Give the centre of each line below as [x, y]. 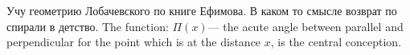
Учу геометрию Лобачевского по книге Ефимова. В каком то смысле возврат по [202, 10]
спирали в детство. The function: [88, 26]
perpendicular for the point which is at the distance [134, 42]
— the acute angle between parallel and [305, 26]
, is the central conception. [336, 42]
